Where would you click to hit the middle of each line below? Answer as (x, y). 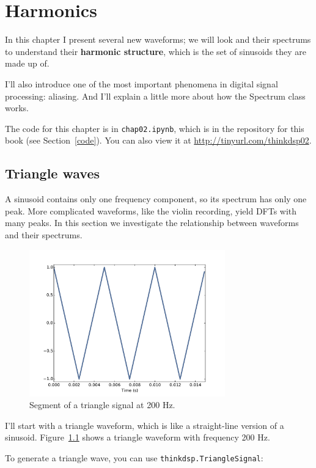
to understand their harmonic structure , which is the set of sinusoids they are (156, 51)
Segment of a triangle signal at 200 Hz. (102, 405)
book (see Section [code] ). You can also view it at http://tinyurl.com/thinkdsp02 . (158, 140)
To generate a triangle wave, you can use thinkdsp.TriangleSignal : (134, 457)
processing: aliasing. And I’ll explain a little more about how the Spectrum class (155, 96)
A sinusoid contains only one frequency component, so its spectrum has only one (156, 199)
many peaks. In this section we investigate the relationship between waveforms (152, 223)
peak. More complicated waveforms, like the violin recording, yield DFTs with (151, 210)
